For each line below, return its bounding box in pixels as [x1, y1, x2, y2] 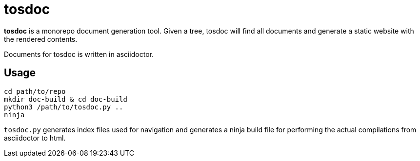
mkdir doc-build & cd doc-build [4, 95, 127, 103]
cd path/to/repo [4, 87, 66, 95]
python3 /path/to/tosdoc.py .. [4, 103, 123, 111]
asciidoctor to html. [4, 133, 66, 142]
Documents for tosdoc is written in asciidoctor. [4, 50, 154, 58]
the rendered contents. [4, 35, 78, 43]
